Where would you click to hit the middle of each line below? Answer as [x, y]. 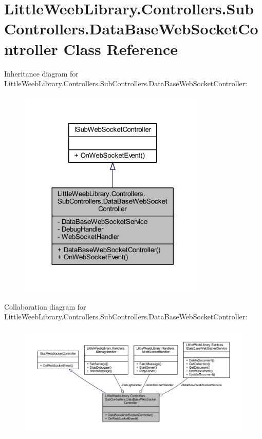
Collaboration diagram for [45, 306]
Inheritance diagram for [41, 73]
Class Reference [120, 49]
